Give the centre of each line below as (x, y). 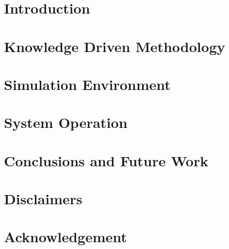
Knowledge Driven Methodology (114, 46)
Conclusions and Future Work (106, 160)
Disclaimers (43, 199)
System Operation (66, 122)
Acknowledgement (65, 237)
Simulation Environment (87, 84)
